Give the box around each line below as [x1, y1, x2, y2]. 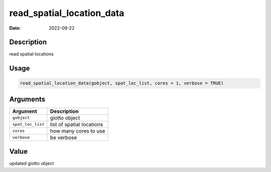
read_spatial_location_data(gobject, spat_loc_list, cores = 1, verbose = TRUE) [20, 80, 224, 86]
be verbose [50, 134, 77, 141]
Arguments [9, 95, 46, 103]
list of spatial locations [50, 120, 103, 127]
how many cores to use [50, 127, 105, 134]
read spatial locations [9, 51, 54, 57]
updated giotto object [9, 160, 54, 166]
